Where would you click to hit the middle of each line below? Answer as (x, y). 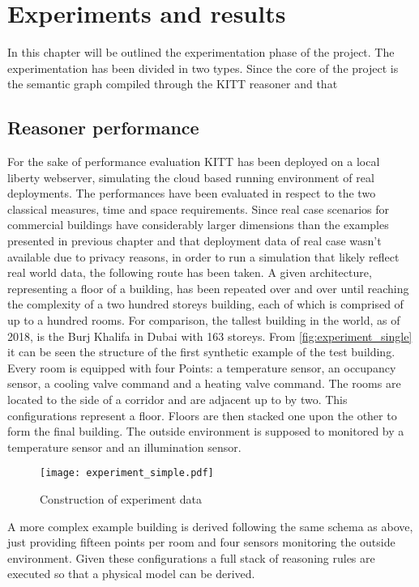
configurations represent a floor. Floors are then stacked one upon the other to (202, 415)
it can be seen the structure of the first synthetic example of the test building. (201, 352)
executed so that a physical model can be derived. (131, 574)
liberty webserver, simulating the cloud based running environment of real (191, 177)
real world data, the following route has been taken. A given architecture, (190, 272)
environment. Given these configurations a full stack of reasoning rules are (191, 557)
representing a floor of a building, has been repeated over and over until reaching (208, 288)
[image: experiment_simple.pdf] (127, 473)
